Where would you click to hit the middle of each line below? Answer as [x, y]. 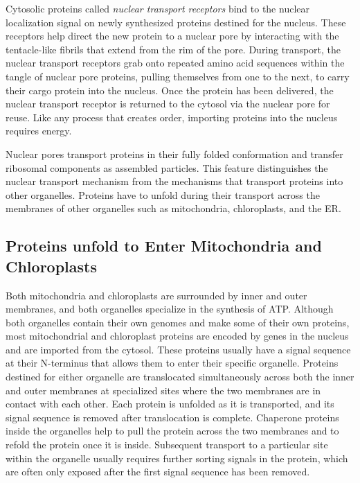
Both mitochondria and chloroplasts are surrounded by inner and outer [156, 295]
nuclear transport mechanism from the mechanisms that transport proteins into [174, 181]
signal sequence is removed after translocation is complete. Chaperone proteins [172, 417]
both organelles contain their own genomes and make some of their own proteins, [178, 322]
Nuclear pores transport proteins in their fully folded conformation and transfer [174, 153]
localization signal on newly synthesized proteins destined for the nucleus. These [176, 22]
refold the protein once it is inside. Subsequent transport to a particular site [167, 445]
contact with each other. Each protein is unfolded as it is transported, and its [170, 404]
